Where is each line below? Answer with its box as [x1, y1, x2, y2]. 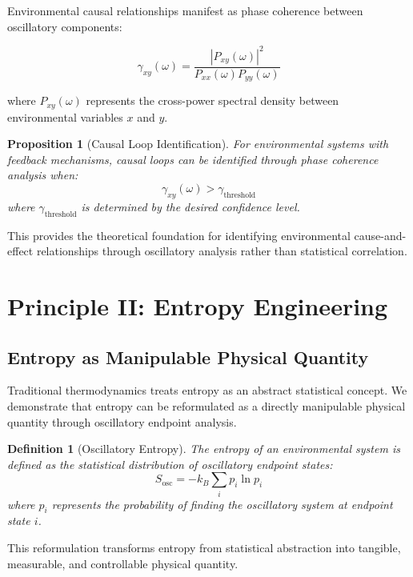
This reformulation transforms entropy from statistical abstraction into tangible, [7, 539, 401, 556]
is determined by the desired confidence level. [81, 198, 300, 214]
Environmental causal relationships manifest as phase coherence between [7, 2, 363, 18]
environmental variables [7, 108, 123, 125]
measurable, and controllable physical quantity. [7, 555, 239, 571]
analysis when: [7, 166, 78, 183]
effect [7, 242, 34, 259]
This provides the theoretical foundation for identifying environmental [7, 226, 351, 243]
